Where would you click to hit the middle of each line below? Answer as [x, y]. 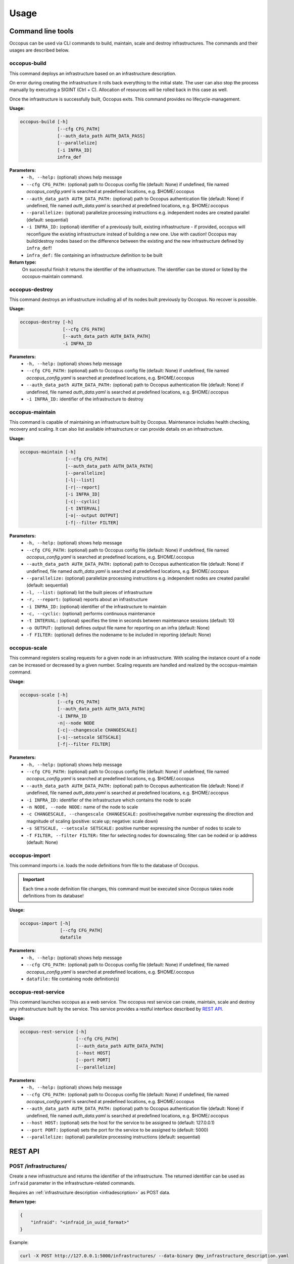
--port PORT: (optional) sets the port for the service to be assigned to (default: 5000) [117, 1130]
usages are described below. [39, 50]
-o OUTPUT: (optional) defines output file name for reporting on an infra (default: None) [118, 627]
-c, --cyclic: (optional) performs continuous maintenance [91, 614]
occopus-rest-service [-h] [53, 1032]
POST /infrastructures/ [38, 1166]
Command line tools [41, 31]
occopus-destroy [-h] [47, 322]
